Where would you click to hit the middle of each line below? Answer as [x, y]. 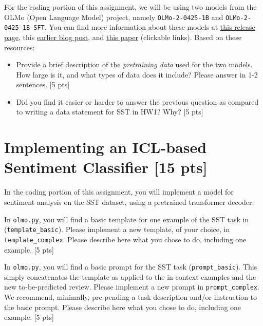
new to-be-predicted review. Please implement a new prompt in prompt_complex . [132, 287]
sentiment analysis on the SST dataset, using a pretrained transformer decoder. [129, 202]
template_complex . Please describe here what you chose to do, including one [125, 239]
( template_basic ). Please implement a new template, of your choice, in [117, 229]
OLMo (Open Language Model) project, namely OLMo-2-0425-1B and [114, 17]
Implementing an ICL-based [106, 147]
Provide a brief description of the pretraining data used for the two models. [134, 64]
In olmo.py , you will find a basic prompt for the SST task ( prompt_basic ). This [131, 267]
